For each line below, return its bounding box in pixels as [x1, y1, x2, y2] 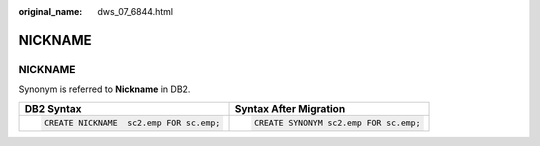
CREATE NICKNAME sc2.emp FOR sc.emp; [43, 118, 221, 129]
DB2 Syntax [24, 101, 82, 115]
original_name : [18, 6, 83, 17]
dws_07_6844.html [97, 6, 174, 17]
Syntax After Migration [234, 101, 346, 115]
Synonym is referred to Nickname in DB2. [18, 83, 191, 95]
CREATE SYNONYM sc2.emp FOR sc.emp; [253, 118, 421, 129]
